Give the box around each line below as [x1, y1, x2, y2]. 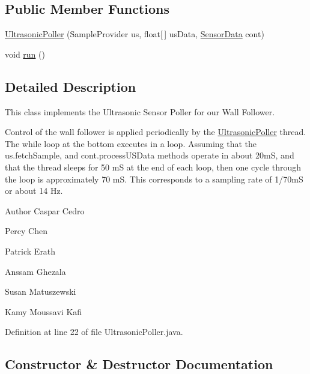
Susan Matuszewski [5, 285, 76, 298]
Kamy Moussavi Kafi [5, 305, 82, 318]
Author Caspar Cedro [5, 204, 85, 217]
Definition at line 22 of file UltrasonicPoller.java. [5, 325, 183, 338]
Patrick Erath [5, 244, 56, 257]
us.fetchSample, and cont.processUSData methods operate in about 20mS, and [5, 149, 294, 161]
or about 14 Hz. [5, 184, 63, 197]
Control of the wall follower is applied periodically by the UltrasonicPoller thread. [5, 125, 306, 138]
